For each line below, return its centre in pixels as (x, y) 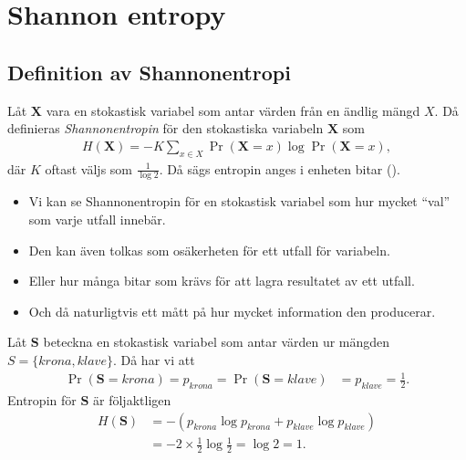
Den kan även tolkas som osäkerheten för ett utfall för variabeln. (209, 250)
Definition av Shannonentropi (149, 72)
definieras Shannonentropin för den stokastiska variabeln (166, 128)
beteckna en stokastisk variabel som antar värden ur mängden (217, 342)
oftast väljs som (88, 168)
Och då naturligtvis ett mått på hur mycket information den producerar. (232, 311)
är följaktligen (132, 399)
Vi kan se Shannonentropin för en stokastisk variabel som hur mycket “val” (239, 201)
